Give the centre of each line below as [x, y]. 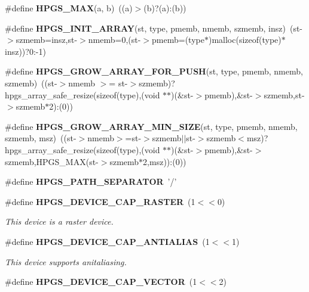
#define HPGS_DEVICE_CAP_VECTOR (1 [101, 282]
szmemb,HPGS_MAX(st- [52, 161]
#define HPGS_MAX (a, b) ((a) [69, 8]
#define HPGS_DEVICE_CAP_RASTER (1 [100, 201]
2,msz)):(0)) [165, 161]
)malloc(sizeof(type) [245, 40]
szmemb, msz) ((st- [41, 138]
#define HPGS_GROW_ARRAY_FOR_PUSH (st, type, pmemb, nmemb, [154, 71]
